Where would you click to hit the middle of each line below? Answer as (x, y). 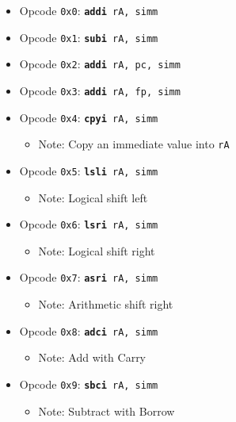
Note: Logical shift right (97, 250)
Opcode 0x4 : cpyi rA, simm (89, 117)
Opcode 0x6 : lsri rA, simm (89, 224)
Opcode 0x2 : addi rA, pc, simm (100, 64)
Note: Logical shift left (93, 197)
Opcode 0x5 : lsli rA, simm (89, 170)
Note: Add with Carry (92, 357)
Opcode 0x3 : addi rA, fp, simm (100, 90)
